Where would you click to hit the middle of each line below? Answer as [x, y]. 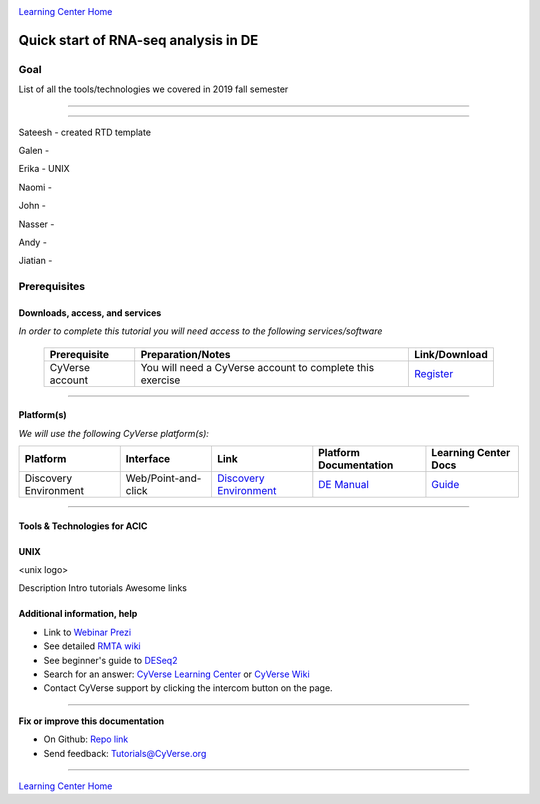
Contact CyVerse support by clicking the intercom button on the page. [188, 688]
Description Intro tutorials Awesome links [103, 588]
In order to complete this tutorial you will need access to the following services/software [200, 331]
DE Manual [344, 485]
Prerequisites [51, 287]
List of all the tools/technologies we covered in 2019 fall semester [153, 89]
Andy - [32, 242]
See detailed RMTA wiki [92, 646]
